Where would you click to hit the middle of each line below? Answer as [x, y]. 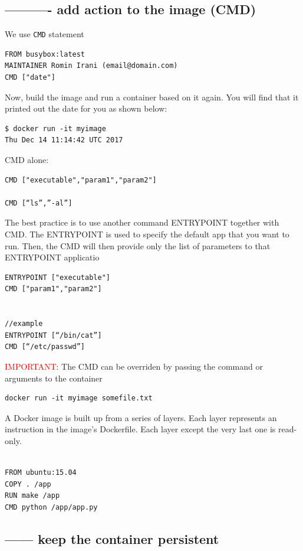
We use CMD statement [45, 34]
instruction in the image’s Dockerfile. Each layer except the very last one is [140, 429]
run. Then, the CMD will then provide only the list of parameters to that [138, 245]
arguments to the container [54, 378]
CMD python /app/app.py [51, 507]
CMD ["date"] [30, 78]
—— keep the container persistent [112, 538]
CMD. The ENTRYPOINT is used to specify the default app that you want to [147, 234]
